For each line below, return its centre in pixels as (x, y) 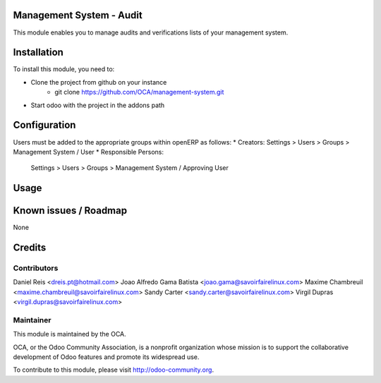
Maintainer (32, 320)
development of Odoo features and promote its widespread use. (106, 357)
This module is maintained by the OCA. (69, 334)
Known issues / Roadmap (70, 211)
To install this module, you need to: (64, 69)
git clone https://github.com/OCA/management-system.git (139, 92)
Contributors (36, 268)
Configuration (44, 125)
